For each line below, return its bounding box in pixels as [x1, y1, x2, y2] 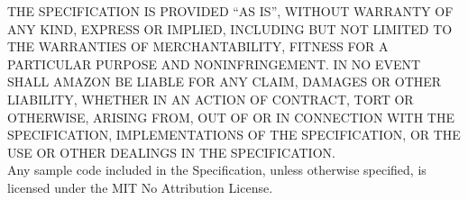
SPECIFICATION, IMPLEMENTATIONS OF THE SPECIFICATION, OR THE [7, 125, 461, 144]
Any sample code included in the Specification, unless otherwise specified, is [7, 160, 427, 179]
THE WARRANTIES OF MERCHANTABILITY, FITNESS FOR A [7, 37, 389, 56]
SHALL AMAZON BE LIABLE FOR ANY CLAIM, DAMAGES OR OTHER [7, 72, 442, 91]
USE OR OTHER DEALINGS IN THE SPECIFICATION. [7, 142, 335, 161]
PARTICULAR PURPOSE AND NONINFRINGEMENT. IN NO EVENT [7, 54, 421, 73]
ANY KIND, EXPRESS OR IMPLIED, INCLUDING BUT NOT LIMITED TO [7, 19, 453, 38]
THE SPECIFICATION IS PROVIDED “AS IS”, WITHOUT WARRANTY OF [7, 2, 454, 20]
